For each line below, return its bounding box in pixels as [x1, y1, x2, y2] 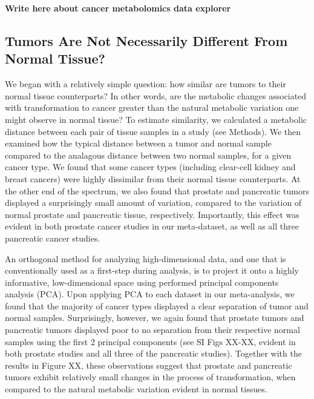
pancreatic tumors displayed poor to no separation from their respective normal [5, 323, 300, 336]
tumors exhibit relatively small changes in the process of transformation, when [5, 371, 296, 383]
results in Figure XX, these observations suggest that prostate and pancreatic [5, 358, 292, 371]
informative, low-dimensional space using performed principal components [5, 275, 279, 288]
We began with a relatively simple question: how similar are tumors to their [5, 77, 286, 90]
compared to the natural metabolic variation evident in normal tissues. [5, 383, 267, 395]
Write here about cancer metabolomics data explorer [5, 2, 231, 14]
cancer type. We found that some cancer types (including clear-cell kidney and [5, 160, 296, 173]
